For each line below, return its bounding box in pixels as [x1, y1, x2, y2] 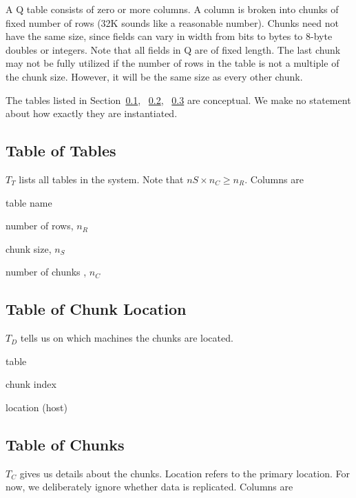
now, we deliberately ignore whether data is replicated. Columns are [6, 479, 293, 494]
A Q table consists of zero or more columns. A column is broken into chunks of [6, 2, 339, 16]
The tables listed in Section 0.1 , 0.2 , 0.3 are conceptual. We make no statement [6, 92, 351, 107]
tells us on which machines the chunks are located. [20, 331, 233, 345]
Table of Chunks [6, 433, 125, 455]
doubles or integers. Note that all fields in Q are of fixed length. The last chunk [6, 42, 341, 56]
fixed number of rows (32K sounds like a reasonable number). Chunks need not [6, 15, 339, 30]
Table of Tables [6, 140, 116, 161]
